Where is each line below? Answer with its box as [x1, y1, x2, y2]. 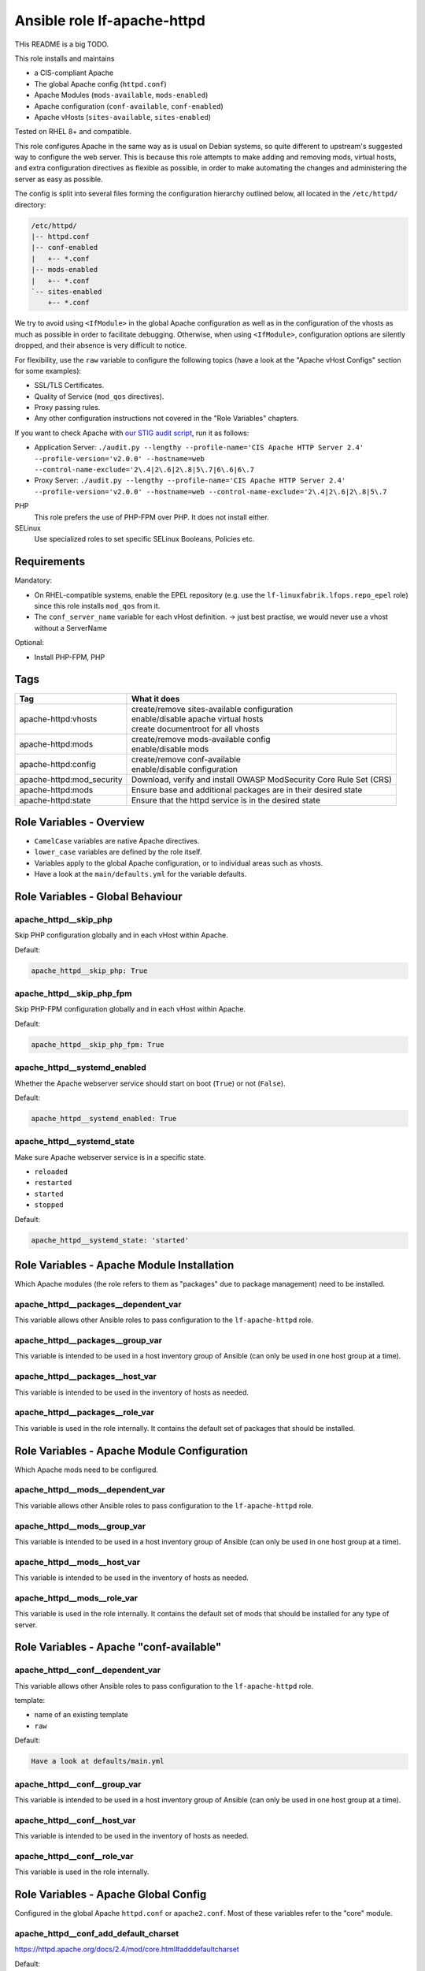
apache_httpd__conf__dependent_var [14, 1664, 161, 1675]
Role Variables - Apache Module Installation [14, 1258, 235, 1272]
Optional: [14, 638, 45, 647]
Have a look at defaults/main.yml [31, 1757, 164, 1766]
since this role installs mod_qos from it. [34, 602, 161, 611]
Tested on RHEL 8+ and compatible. [14, 127, 131, 136]
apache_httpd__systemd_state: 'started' [31, 1235, 189, 1245]
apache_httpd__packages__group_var [14, 1335, 163, 1346]
